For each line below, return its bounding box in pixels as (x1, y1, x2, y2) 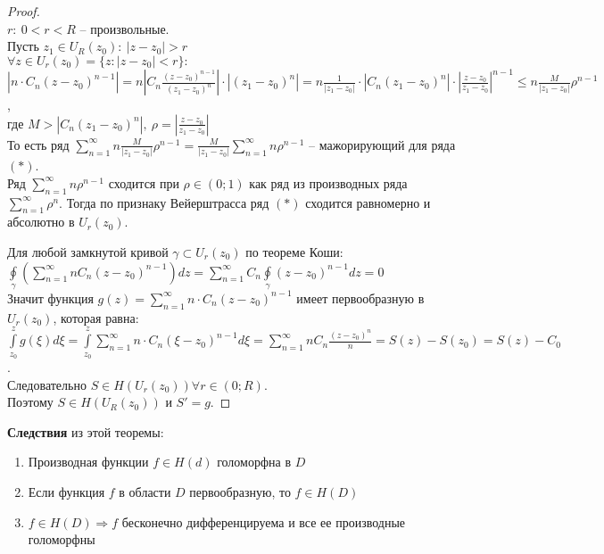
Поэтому (7, 393, 54, 411)
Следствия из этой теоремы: (7, 422, 164, 441)
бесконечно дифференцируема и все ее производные (121, 512, 406, 531)
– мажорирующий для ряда (309, 135, 456, 153)
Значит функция (7, 288, 94, 307)
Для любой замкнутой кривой (7, 242, 169, 260)
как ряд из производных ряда (249, 173, 408, 192)
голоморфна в (217, 452, 291, 471)
